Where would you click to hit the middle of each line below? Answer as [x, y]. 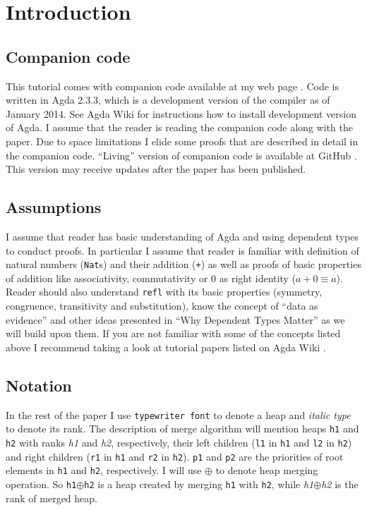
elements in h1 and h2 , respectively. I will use [104, 470]
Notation [39, 385]
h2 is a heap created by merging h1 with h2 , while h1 [199, 484]
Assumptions [54, 207]
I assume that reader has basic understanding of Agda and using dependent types [182, 236]
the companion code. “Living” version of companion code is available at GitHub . [181, 155]
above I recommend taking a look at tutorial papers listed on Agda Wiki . [166, 347]
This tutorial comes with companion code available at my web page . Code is [172, 86]
